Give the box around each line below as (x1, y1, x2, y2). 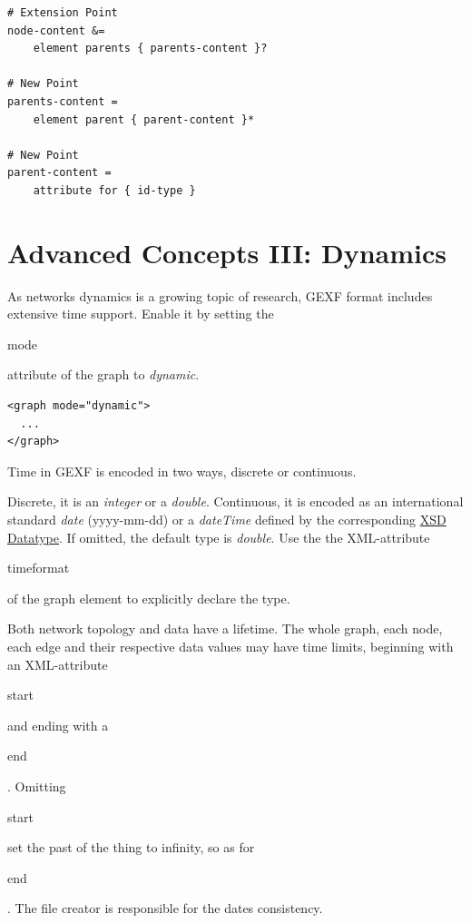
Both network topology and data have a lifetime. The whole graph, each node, (7, 619, 443, 638)
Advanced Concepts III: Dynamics (7, 233, 447, 270)
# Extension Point (7, 6, 118, 19)
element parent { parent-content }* (33, 113, 255, 126)
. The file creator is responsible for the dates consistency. (7, 898, 323, 918)
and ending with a (7, 715, 109, 734)
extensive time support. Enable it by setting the (7, 304, 274, 323)
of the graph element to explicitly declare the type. (7, 588, 290, 607)
